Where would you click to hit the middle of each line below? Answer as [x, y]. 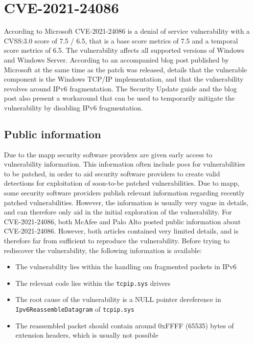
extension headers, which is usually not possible [87, 335]
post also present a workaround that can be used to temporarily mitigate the [119, 98]
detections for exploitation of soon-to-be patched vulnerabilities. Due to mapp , [122, 183]
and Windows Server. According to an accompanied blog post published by [116, 59]
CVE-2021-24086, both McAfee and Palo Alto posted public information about [122, 221]
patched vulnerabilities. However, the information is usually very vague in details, [126, 202]
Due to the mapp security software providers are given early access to [108, 154]
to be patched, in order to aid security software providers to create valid [112, 173]
